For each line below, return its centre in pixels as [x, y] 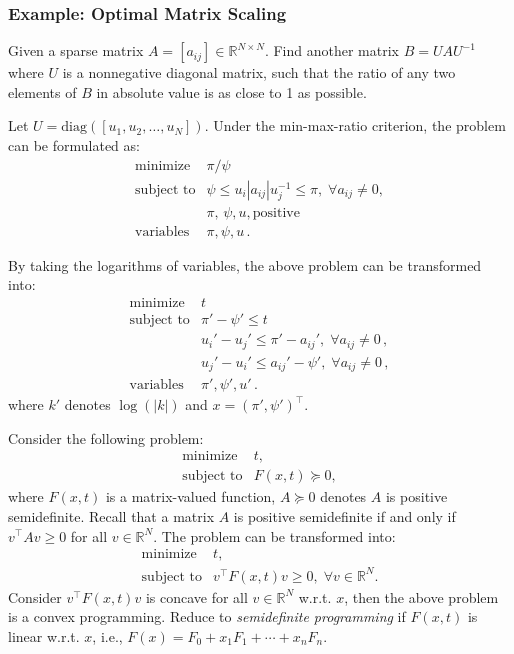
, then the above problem [421, 596]
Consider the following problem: [106, 437]
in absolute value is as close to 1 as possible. [231, 91]
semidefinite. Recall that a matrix [111, 515]
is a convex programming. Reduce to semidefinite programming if [207, 616]
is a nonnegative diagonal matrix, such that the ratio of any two [259, 72]
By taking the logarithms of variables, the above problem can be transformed [245, 264]
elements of [42, 91]
